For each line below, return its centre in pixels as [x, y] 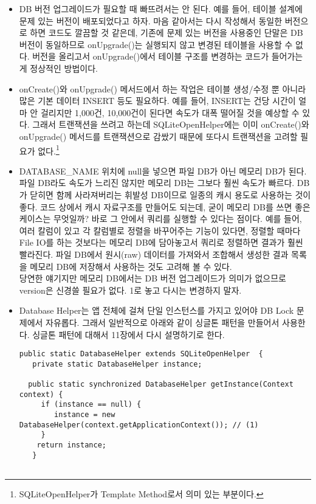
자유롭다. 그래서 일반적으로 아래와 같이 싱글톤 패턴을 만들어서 [163, 322]
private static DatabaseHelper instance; [117, 364]
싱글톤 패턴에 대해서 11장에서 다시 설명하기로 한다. [129, 334]
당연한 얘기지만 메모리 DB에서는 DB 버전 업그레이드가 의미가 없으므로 [153, 278]
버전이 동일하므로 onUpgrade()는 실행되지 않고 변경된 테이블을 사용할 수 [156, 44]
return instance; [71, 445]
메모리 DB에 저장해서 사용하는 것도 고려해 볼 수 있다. [131, 266]
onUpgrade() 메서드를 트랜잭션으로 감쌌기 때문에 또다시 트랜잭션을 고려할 [158, 136]
